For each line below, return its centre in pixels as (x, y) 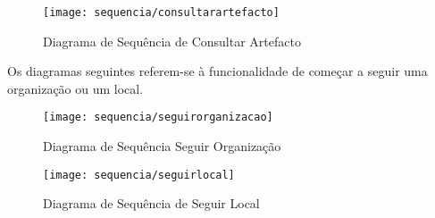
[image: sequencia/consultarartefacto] (161, 13)
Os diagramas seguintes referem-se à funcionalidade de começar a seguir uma (217, 71)
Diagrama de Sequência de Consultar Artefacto (172, 41)
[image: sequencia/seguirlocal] (139, 175)
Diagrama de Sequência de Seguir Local (151, 203)
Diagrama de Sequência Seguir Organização (162, 146)
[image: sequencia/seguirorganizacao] (158, 117)
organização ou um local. (75, 88)
